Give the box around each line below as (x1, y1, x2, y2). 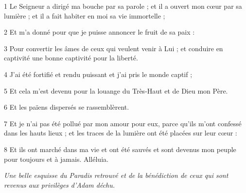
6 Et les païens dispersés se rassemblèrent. (4, 102, 129, 112)
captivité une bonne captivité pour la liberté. (4, 53, 138, 63)
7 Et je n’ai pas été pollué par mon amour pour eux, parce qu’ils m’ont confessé (4, 118, 242, 128)
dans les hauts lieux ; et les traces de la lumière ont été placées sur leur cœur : (4, 128, 237, 138)
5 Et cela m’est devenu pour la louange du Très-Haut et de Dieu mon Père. (4, 85, 228, 96)
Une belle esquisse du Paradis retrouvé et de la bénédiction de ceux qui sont (4, 170, 228, 180)
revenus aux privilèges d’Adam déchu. (4, 179, 115, 190)
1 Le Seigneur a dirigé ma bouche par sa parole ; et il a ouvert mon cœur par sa (4, 1, 242, 11)
